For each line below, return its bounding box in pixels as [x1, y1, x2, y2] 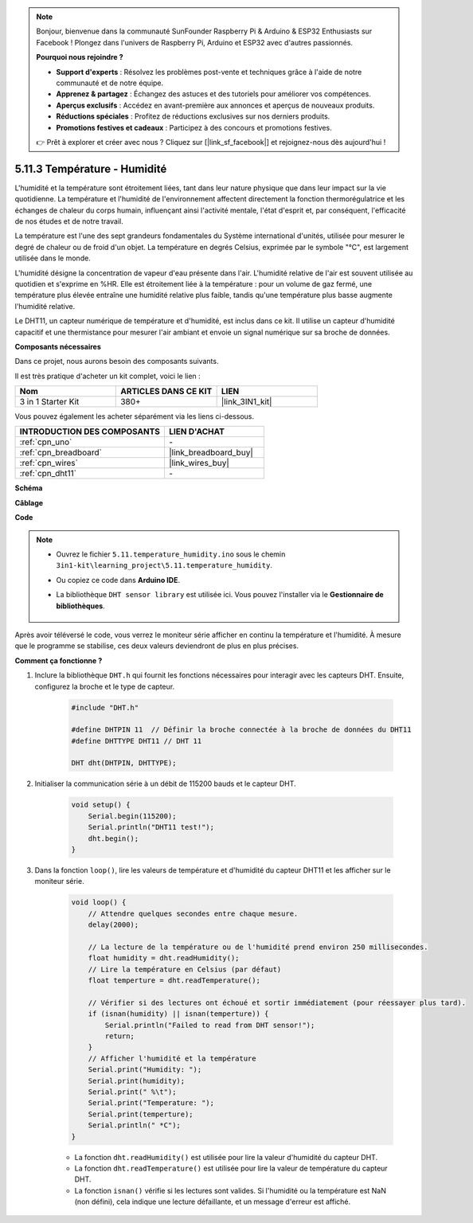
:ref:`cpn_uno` [19, 436, 72, 447]
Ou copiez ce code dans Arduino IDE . [56, 575, 181, 584]
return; [104, 1032, 135, 1041]
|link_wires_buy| [168, 458, 230, 469]
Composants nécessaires [14, 342, 101, 351]
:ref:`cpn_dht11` [19, 468, 77, 479]
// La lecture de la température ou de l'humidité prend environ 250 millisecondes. [88, 942, 429, 951]
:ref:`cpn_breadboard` [19, 447, 103, 458]
